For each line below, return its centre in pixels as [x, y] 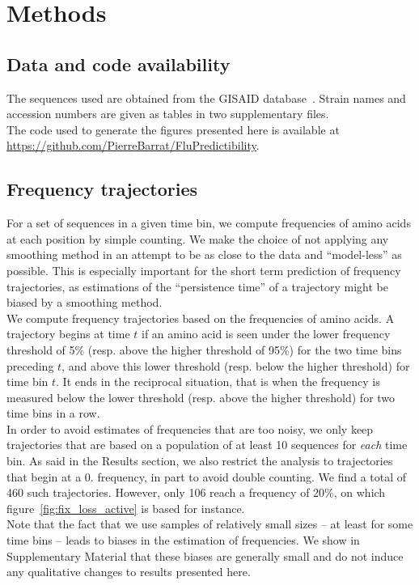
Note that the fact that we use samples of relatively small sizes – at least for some [210, 524]
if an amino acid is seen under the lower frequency [266, 334]
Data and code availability [119, 64]
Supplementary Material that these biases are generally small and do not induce [205, 555]
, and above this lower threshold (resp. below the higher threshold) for [236, 365]
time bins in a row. [53, 413]
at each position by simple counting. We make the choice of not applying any [198, 238]
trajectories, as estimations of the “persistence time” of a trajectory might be [197, 286]
